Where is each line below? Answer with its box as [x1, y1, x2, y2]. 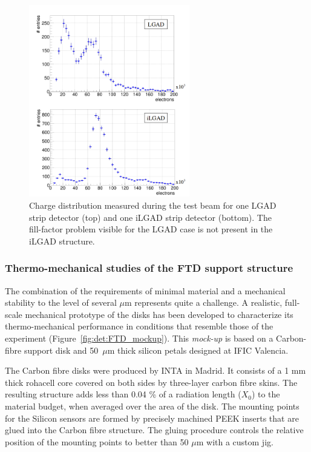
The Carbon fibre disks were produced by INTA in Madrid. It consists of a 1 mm [5, 364, 306, 377]
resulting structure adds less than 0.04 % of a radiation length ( [5, 388, 241, 400]
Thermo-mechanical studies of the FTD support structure [5, 260, 293, 275]
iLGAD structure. [29, 234, 95, 247]
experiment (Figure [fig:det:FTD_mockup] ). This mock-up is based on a [5, 332, 273, 345]
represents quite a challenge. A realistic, [134, 296, 283, 309]
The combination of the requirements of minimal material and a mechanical [5, 284, 286, 297]
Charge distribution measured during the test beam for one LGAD [29, 199, 277, 212]
